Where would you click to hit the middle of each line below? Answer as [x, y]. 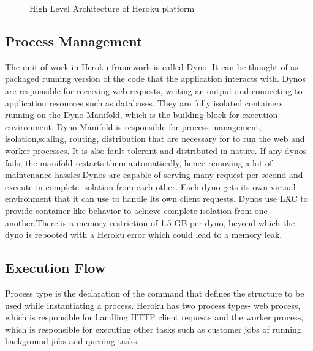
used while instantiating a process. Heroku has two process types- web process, [153, 305]
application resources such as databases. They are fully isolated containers [144, 102]
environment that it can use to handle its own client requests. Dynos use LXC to [156, 198]
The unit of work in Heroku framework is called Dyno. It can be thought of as [152, 66]
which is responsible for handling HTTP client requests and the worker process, [154, 317]
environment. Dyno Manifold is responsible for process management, [133, 126]
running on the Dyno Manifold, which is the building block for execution [141, 115]
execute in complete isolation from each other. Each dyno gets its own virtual [150, 186]
